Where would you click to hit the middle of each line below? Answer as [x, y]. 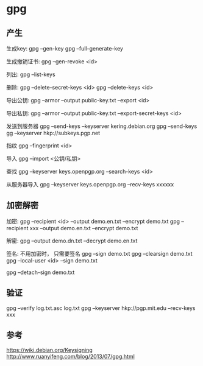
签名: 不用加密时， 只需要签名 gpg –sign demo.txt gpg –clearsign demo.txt [100, 253]
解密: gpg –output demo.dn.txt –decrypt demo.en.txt [72, 241]
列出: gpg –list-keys [31, 74]
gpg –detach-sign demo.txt [41, 272]
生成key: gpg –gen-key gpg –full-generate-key [65, 48]
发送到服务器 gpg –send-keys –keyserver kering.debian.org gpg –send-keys [102, 126]
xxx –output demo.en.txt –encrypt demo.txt [84, 228]
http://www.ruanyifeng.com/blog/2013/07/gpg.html [71, 357]
